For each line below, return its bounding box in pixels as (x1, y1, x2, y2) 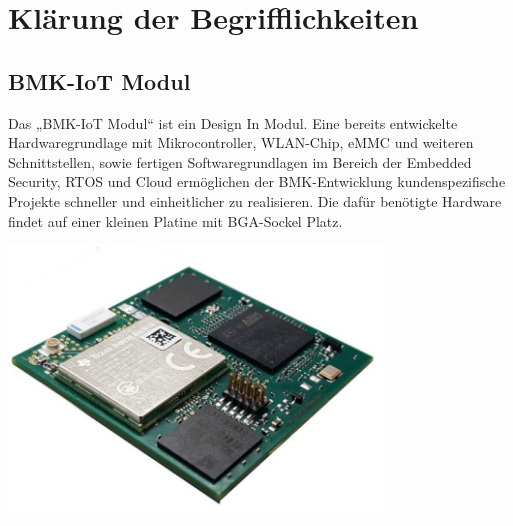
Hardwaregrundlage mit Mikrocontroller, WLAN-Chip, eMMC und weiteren (8, 132, 474, 153)
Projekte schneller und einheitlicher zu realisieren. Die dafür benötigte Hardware (8, 190, 502, 211)
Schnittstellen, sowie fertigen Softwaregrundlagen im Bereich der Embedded (8, 151, 472, 172)
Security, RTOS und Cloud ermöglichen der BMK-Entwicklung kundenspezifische (8, 171, 506, 192)
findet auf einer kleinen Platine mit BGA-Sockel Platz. (8, 210, 343, 231)
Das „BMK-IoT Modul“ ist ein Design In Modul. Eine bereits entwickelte (8, 112, 458, 133)
